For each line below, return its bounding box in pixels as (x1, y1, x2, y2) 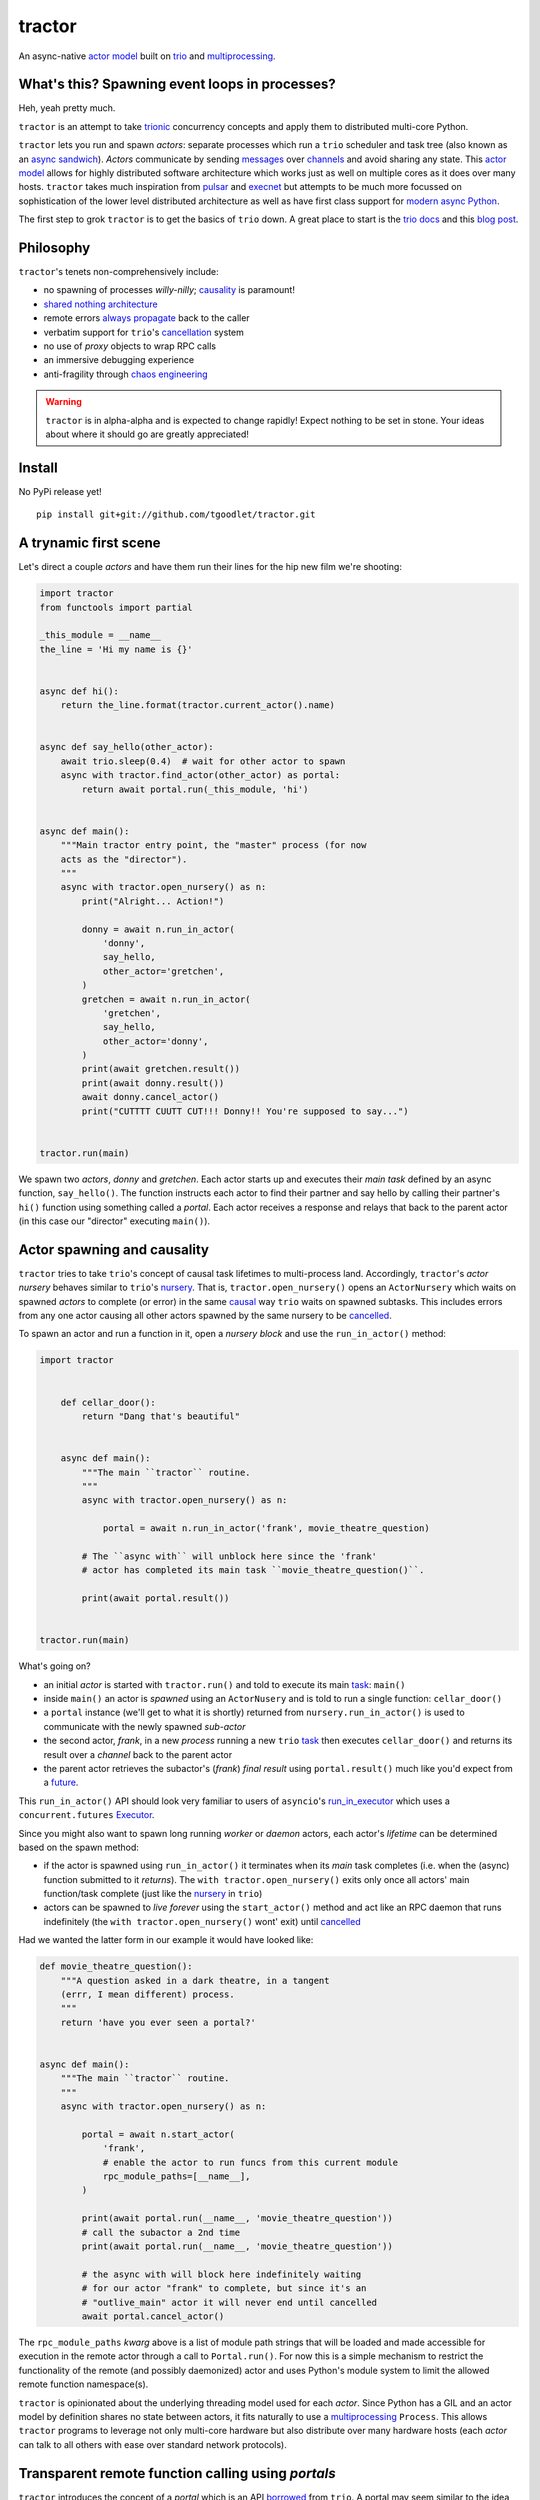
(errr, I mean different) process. (60, 1989, 235, 2000)
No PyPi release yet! (18, 485, 102, 497)
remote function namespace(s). (18, 2378, 149, 2390)
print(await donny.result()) (81, 1077, 225, 1089)
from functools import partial (39, 601, 194, 613)
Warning (45, 396, 82, 408)
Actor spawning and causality (18, 1241, 210, 1258)
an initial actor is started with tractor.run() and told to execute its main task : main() (43, 1678, 406, 1690)
